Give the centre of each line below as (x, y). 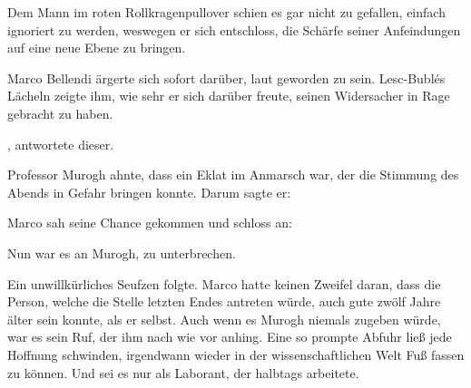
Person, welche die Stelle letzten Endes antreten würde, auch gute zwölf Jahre (224, 301)
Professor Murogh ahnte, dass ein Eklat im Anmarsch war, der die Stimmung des (233, 175)
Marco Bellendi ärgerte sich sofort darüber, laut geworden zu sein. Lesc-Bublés (226, 78)
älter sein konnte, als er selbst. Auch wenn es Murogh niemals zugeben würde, (224, 319)
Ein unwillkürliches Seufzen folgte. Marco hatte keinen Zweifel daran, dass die (224, 283)
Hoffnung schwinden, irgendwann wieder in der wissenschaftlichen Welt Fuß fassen (236, 354)
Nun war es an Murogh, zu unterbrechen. (122, 252)
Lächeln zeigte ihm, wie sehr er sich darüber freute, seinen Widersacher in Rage (229, 96)
